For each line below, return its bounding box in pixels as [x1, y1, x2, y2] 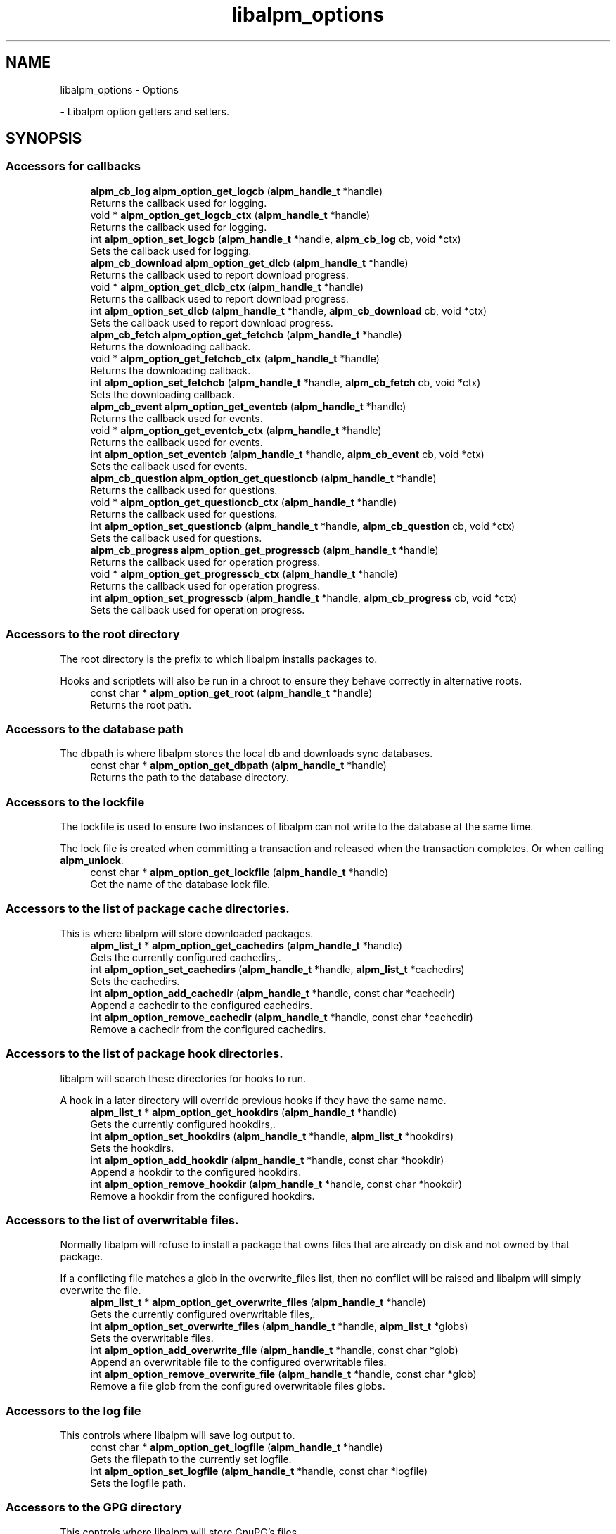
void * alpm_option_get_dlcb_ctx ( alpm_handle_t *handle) [90, 280, 364, 293]
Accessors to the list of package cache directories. [6, 901, 290, 916]
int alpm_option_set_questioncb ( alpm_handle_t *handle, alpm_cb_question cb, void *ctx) [90, 519, 515, 532]
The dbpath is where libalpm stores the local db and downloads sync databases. [60, 747, 433, 760]
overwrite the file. [60, 1284, 141, 1297]
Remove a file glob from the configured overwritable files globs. [90, 1380, 385, 1393]
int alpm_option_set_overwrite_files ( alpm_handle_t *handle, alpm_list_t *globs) [90, 1320, 468, 1333]
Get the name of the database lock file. [90, 878, 271, 891]
